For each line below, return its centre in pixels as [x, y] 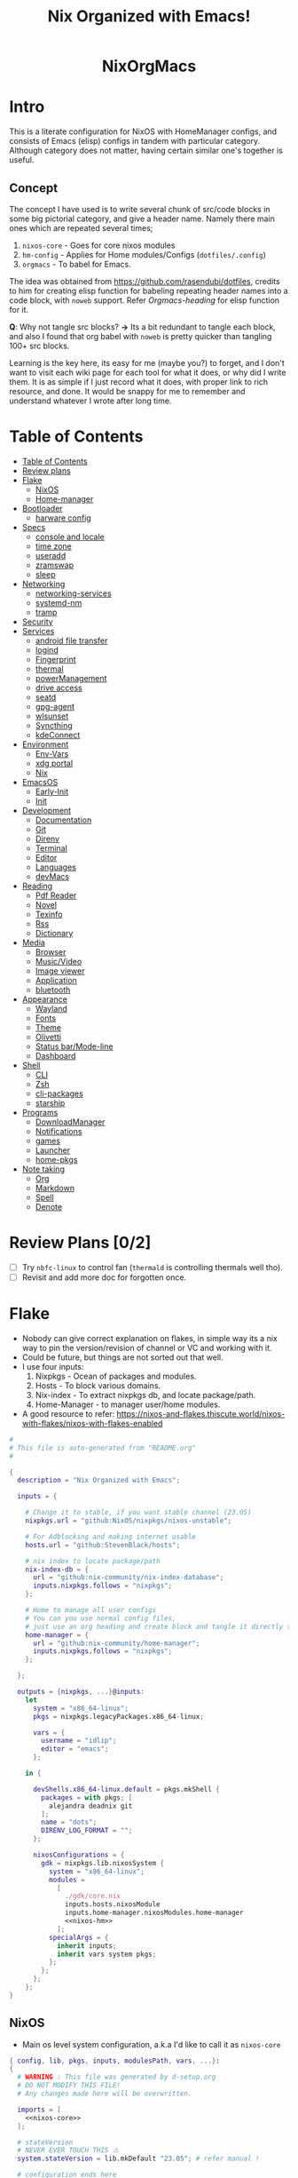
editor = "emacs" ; [75, 1749]
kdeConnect [58, 735]
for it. [19, 309]
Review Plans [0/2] [80, 1243]
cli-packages [59, 1093]
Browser [51, 951]
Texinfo [49, 914]
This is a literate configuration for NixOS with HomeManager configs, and [143, 131]
